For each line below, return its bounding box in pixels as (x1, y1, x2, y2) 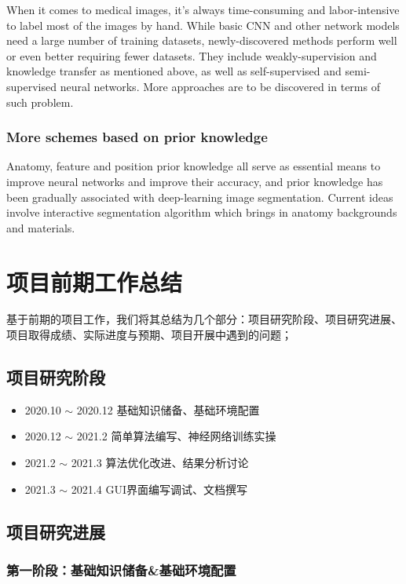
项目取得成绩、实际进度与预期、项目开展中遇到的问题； (6, 327, 292, 343)
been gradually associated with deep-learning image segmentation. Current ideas (6, 188, 393, 205)
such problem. (6, 93, 74, 110)
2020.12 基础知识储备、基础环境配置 (76, 401, 260, 418)
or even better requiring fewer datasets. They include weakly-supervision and (6, 47, 377, 64)
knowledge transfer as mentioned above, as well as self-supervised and (6, 63, 342, 79)
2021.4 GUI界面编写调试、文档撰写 (71, 480, 247, 497)
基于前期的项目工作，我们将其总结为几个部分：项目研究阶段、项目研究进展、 (6, 311, 402, 327)
